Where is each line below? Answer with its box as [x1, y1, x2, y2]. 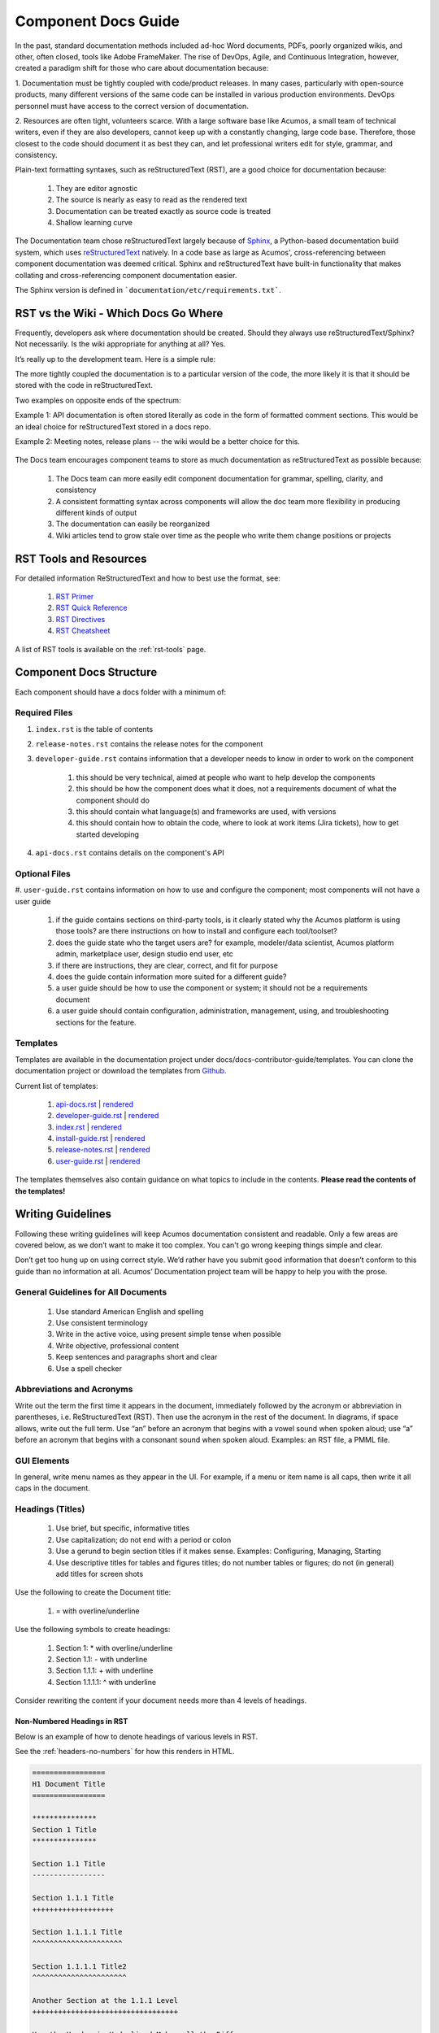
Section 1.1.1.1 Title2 [32, 1961, 128, 1971]
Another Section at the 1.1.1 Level [32, 1996, 179, 2005]
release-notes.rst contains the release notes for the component [35, 739, 263, 749]
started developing [76, 829, 140, 839]
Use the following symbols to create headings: [15, 1625, 171, 1635]
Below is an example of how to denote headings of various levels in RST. [15, 1731, 259, 1741]
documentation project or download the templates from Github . [15, 1066, 227, 1076]
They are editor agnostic [55, 183, 138, 193]
